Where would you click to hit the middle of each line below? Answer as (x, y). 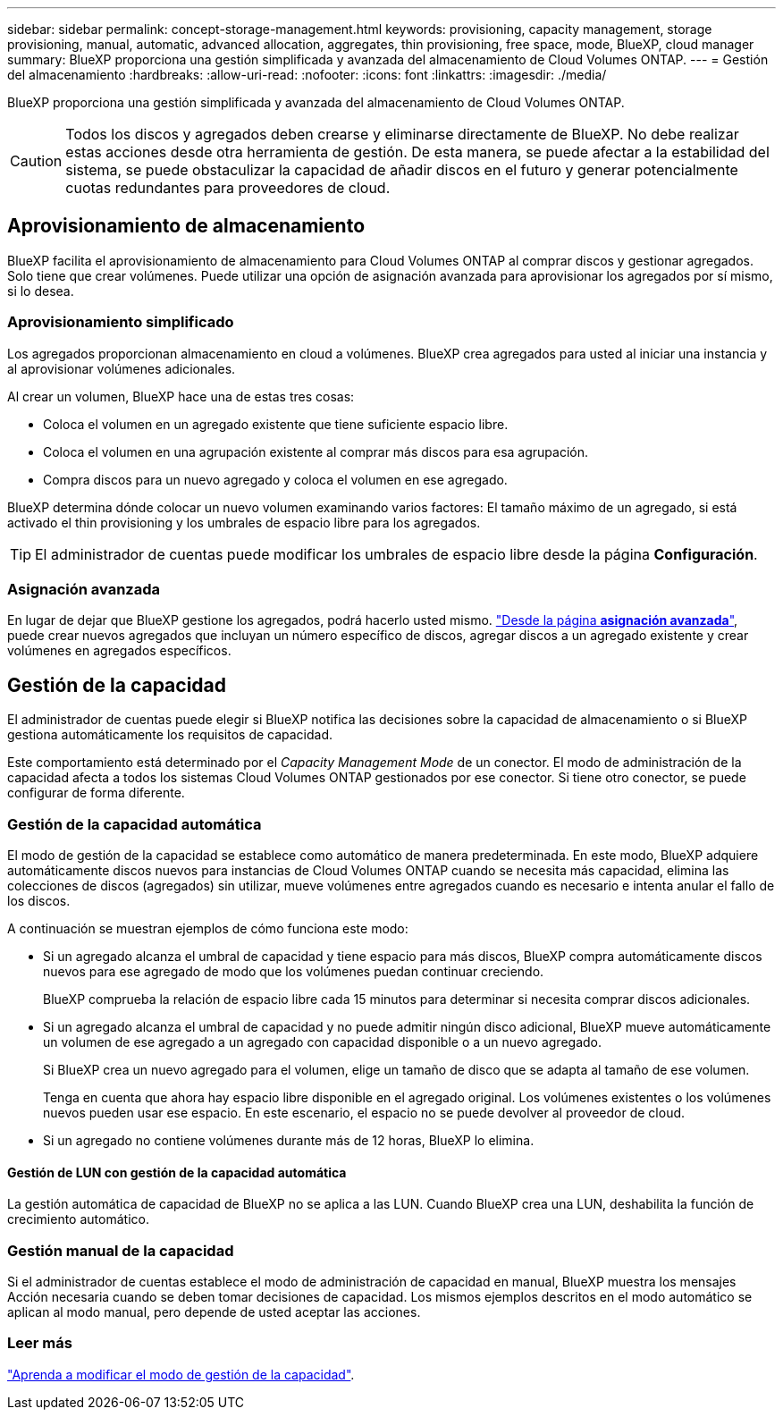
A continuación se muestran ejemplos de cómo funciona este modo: (208, 928)
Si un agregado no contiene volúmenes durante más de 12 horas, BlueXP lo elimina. (289, 1140)
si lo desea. (41, 291)
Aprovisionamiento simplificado (121, 322)
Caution (36, 161)
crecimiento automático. (78, 1219)
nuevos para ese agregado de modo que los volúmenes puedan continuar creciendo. (294, 971)
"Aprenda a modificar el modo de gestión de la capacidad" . (181, 1374)
